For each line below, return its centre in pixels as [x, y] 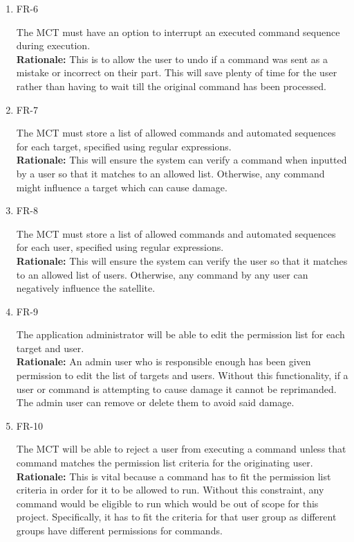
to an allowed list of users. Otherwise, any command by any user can [162, 274]
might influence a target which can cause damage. [122, 187]
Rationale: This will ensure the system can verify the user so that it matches [182, 260]
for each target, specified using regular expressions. [124, 146]
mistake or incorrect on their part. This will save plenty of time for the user [177, 72]
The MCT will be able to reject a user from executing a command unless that [181, 449]
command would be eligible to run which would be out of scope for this [167, 503]
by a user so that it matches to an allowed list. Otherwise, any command [170, 173]
